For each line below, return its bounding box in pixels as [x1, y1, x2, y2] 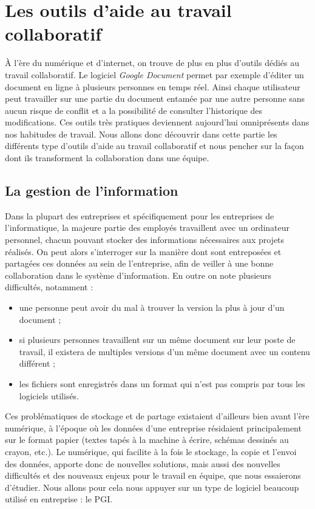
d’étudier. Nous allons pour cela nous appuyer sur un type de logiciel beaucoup [5, 481, 299, 493]
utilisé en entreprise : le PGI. [5, 493, 113, 505]
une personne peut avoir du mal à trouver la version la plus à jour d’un [19, 301, 285, 314]
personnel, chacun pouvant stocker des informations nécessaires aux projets [5, 233, 285, 246]
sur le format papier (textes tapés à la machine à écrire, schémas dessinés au [5, 433, 289, 446]
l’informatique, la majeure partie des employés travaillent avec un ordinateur [5, 221, 290, 234]
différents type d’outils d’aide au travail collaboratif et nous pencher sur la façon [5, 139, 304, 152]
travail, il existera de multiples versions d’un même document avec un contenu [19, 345, 310, 358]
